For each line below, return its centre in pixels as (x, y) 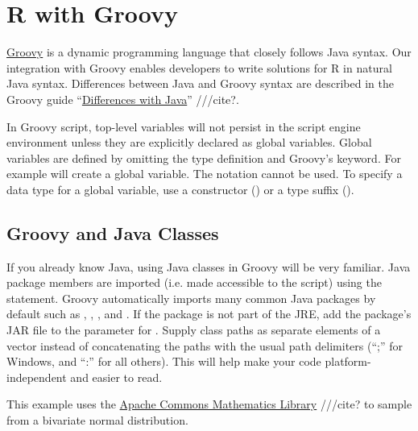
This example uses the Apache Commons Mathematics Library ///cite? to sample (209, 404)
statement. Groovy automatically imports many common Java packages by (191, 298)
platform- (348, 361)
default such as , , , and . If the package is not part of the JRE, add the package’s (209, 314)
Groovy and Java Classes (113, 232)
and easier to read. (116, 377)
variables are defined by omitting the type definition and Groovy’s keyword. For (204, 157)
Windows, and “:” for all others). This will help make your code (164, 361)
